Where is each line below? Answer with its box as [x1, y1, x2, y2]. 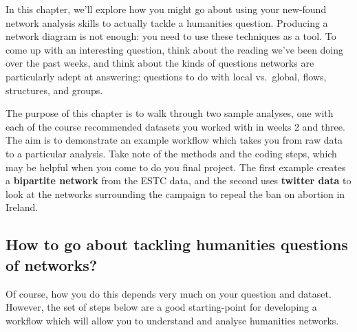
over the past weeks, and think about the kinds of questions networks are [6, 56, 314, 70]
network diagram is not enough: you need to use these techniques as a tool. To [6, 29, 336, 43]
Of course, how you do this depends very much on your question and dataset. [6, 286, 332, 300]
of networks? [6, 254, 98, 275]
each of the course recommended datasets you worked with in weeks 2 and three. [6, 119, 345, 133]
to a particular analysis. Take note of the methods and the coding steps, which [6, 146, 337, 160]
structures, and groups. [6, 82, 103, 97]
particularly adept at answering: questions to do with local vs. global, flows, [6, 69, 327, 83]
